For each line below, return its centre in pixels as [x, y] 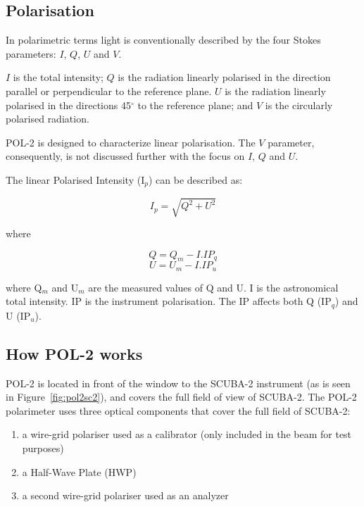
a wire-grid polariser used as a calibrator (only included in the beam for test [187, 434]
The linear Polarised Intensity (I [75, 179]
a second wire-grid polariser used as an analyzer [125, 495]
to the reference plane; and [195, 105]
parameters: [31, 53]
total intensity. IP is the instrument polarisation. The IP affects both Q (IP [169, 301]
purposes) [43, 448]
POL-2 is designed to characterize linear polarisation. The [131, 142]
